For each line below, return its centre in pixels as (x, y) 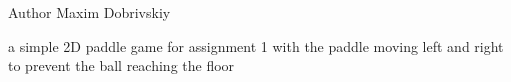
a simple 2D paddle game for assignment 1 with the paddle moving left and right (256, 45)
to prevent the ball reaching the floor (121, 65)
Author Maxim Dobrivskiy (89, 12)
